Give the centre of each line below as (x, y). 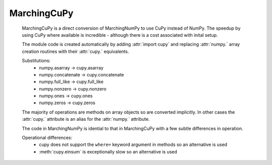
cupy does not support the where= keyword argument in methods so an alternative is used (133, 145)
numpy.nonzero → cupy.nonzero (73, 89)
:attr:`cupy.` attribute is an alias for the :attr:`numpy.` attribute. (86, 119)
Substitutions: (36, 61)
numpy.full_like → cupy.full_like (71, 82)
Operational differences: (47, 138)
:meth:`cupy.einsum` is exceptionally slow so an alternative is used (108, 151)
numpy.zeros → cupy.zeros (67, 103)
